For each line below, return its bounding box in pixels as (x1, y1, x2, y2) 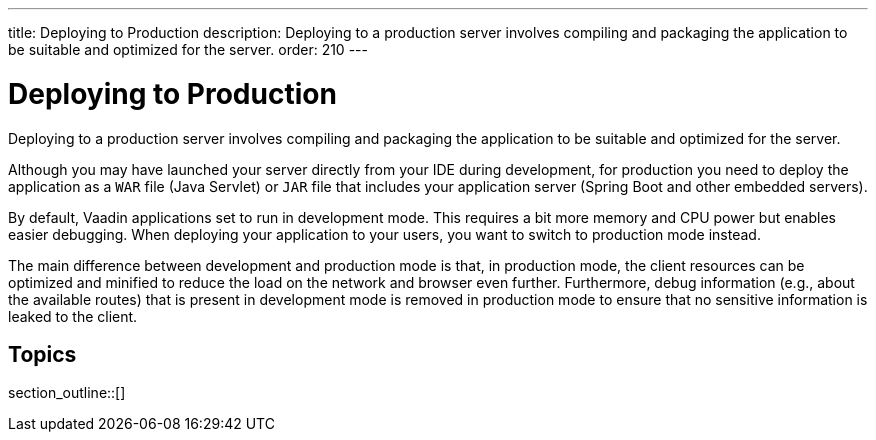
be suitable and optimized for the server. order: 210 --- (8, 41, 368, 58)
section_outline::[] (8, 384, 126, 402)
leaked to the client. (8, 307, 138, 325)
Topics (8, 341, 77, 367)
